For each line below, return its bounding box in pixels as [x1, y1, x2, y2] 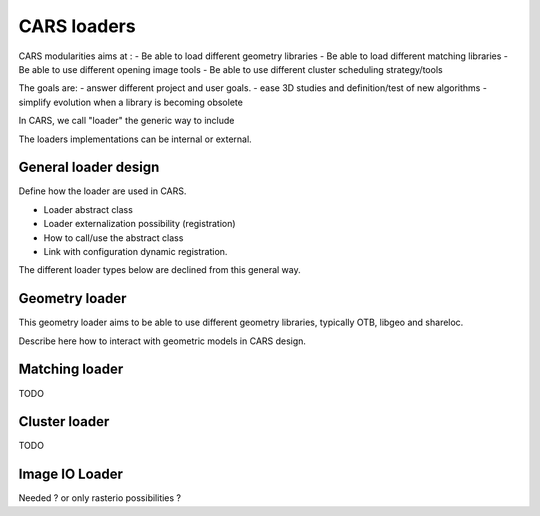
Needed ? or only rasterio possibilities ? [18, 492, 182, 504]
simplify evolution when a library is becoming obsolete [18, 96, 244, 108]
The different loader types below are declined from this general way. [18, 264, 301, 276]
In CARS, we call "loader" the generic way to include [18, 115, 235, 127]
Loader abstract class [43, 203, 134, 215]
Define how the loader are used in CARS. [18, 185, 187, 197]
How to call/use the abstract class [43, 231, 184, 244]
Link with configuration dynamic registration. [43, 245, 228, 257]
